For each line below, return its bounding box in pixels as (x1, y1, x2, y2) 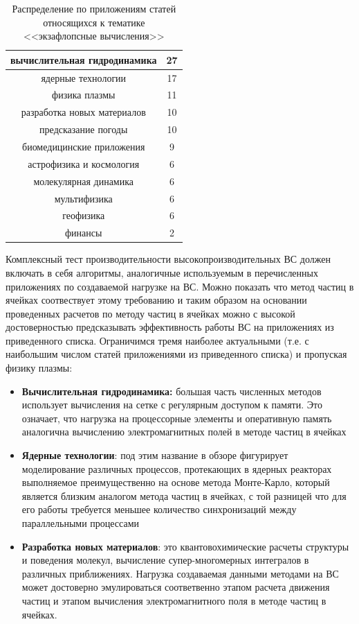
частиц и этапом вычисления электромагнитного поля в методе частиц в (21, 593, 326, 607)
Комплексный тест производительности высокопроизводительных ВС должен (6, 252, 331, 266)
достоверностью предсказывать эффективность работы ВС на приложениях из (6, 320, 334, 334)
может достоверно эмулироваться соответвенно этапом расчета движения (21, 580, 330, 594)
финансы (65, 225, 102, 240)
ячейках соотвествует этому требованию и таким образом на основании (6, 293, 307, 307)
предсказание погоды (39, 122, 128, 137)
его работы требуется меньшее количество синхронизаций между (21, 502, 297, 517)
